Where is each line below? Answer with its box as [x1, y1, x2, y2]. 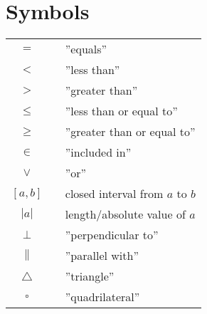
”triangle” [65, 268, 115, 285]
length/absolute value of [65, 206, 186, 223]
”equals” [65, 41, 107, 58]
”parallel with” [65, 247, 139, 264]
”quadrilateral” [65, 288, 140, 305]
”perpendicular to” [65, 226, 159, 244]
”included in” [65, 144, 132, 161]
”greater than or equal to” [65, 123, 196, 140]
